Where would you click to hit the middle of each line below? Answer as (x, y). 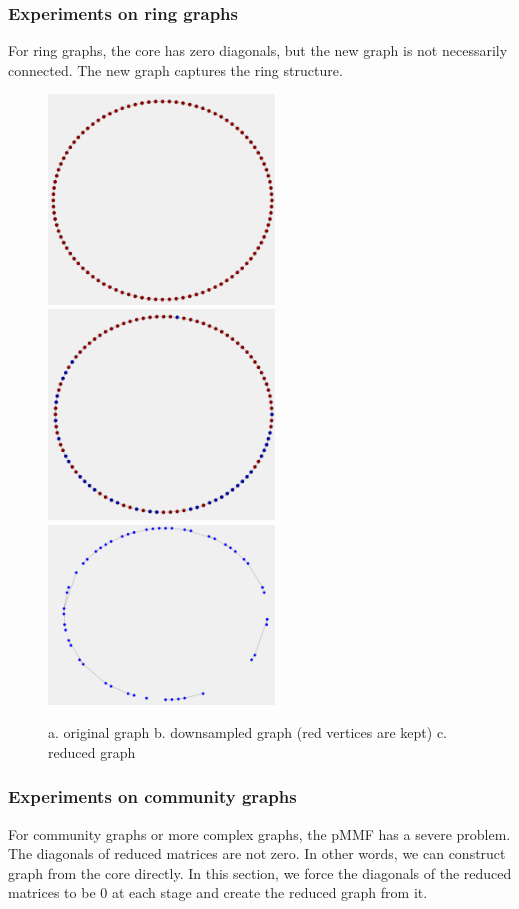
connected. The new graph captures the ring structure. (175, 69)
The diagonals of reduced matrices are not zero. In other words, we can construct (257, 853)
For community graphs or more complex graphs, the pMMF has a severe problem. (259, 833)
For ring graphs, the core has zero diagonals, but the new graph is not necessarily (258, 50)
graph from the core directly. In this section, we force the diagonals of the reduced (260, 872)
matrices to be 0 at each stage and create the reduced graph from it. (218, 892)
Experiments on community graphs (152, 796)
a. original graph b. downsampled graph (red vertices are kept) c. (248, 732)
